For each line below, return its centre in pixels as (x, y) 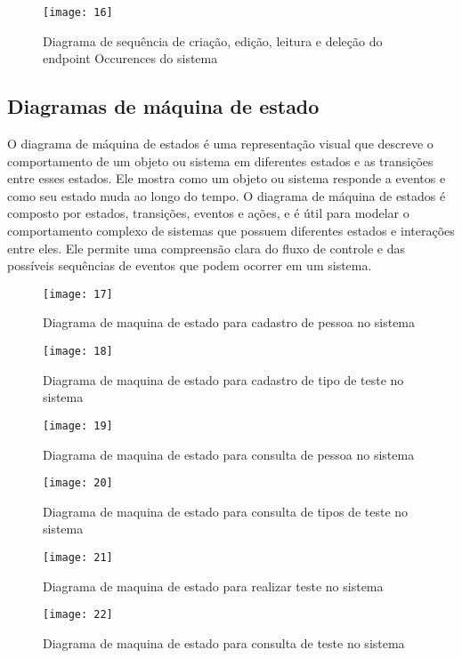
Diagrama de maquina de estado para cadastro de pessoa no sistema (229, 322)
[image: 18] (78, 352)
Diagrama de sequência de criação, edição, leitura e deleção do (213, 40)
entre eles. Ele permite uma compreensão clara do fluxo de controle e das (207, 248)
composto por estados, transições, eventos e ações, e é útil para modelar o (208, 213)
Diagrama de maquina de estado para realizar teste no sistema (213, 586)
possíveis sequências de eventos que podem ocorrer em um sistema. (190, 265)
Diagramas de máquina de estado (163, 106)
